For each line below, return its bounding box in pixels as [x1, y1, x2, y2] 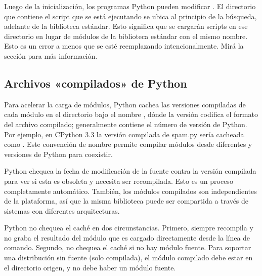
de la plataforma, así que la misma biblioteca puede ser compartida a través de [4, 195, 249, 206]
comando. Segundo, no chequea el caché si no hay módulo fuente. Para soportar [4, 242, 251, 253]
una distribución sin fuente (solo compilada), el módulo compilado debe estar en [4, 252, 253, 263]
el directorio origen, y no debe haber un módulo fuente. [4, 262, 176, 272]
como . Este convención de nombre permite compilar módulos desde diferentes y [4, 139, 252, 149]
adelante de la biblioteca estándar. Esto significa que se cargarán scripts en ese [4, 21, 248, 31]
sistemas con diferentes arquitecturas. [4, 205, 120, 216]
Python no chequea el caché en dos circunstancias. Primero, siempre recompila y [4, 222, 253, 233]
